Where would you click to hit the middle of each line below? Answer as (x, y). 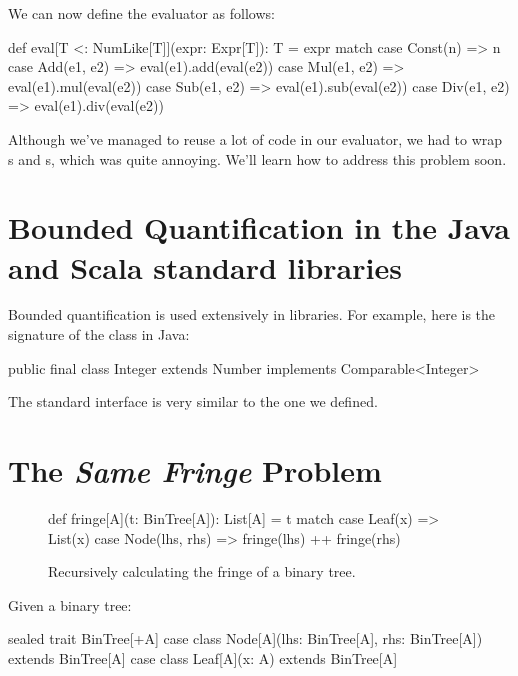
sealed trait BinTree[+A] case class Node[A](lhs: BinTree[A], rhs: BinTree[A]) (245, 638)
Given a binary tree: (70, 604)
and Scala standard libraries (205, 266)
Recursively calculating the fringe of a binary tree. (202, 571)
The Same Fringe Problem (195, 471)
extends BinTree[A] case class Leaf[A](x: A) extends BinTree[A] (203, 657)
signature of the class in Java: (99, 334)
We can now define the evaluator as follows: (141, 13)
